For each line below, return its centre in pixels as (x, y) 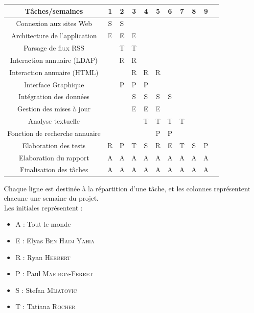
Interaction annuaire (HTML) (54, 72)
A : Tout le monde (43, 224)
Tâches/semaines (54, 11)
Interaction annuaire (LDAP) (54, 60)
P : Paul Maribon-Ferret (54, 274)
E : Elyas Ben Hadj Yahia (55, 240)
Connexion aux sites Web (54, 23)
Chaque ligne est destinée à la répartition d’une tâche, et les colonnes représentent (127, 188)
